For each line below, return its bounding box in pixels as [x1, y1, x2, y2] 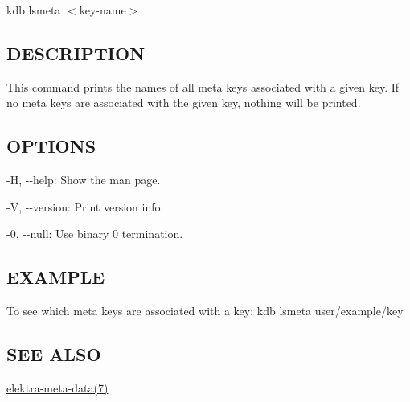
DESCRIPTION [6, 40, 146, 65]
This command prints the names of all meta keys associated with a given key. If [6, 78, 400, 95]
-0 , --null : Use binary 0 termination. [6, 225, 183, 242]
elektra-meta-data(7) [6, 379, 109, 396]
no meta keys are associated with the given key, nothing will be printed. [6, 94, 361, 111]
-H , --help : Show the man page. [6, 171, 161, 188]
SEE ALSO [6, 342, 101, 367]
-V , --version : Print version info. [6, 198, 164, 215]
